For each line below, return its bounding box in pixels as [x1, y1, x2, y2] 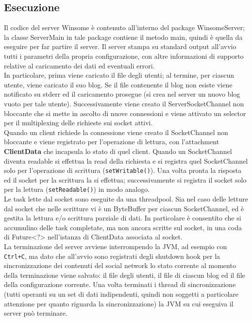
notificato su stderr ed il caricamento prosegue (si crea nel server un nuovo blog [4, 89, 240, 99]
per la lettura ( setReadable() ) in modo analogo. [4, 184, 150, 194]
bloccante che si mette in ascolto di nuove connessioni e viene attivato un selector [4, 108, 246, 118]
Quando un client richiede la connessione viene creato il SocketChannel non [4, 127, 228, 137]
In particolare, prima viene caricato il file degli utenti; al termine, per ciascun [4, 70, 234, 80]
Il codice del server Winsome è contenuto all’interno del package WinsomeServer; [4, 22, 245, 33]
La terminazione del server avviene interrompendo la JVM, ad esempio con [4, 241, 227, 251]
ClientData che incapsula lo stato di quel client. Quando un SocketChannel [4, 146, 232, 156]
